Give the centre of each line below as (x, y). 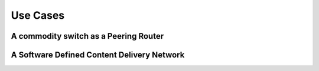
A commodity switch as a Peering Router (87, 36)
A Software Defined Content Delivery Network (98, 55)
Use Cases (38, 15)
